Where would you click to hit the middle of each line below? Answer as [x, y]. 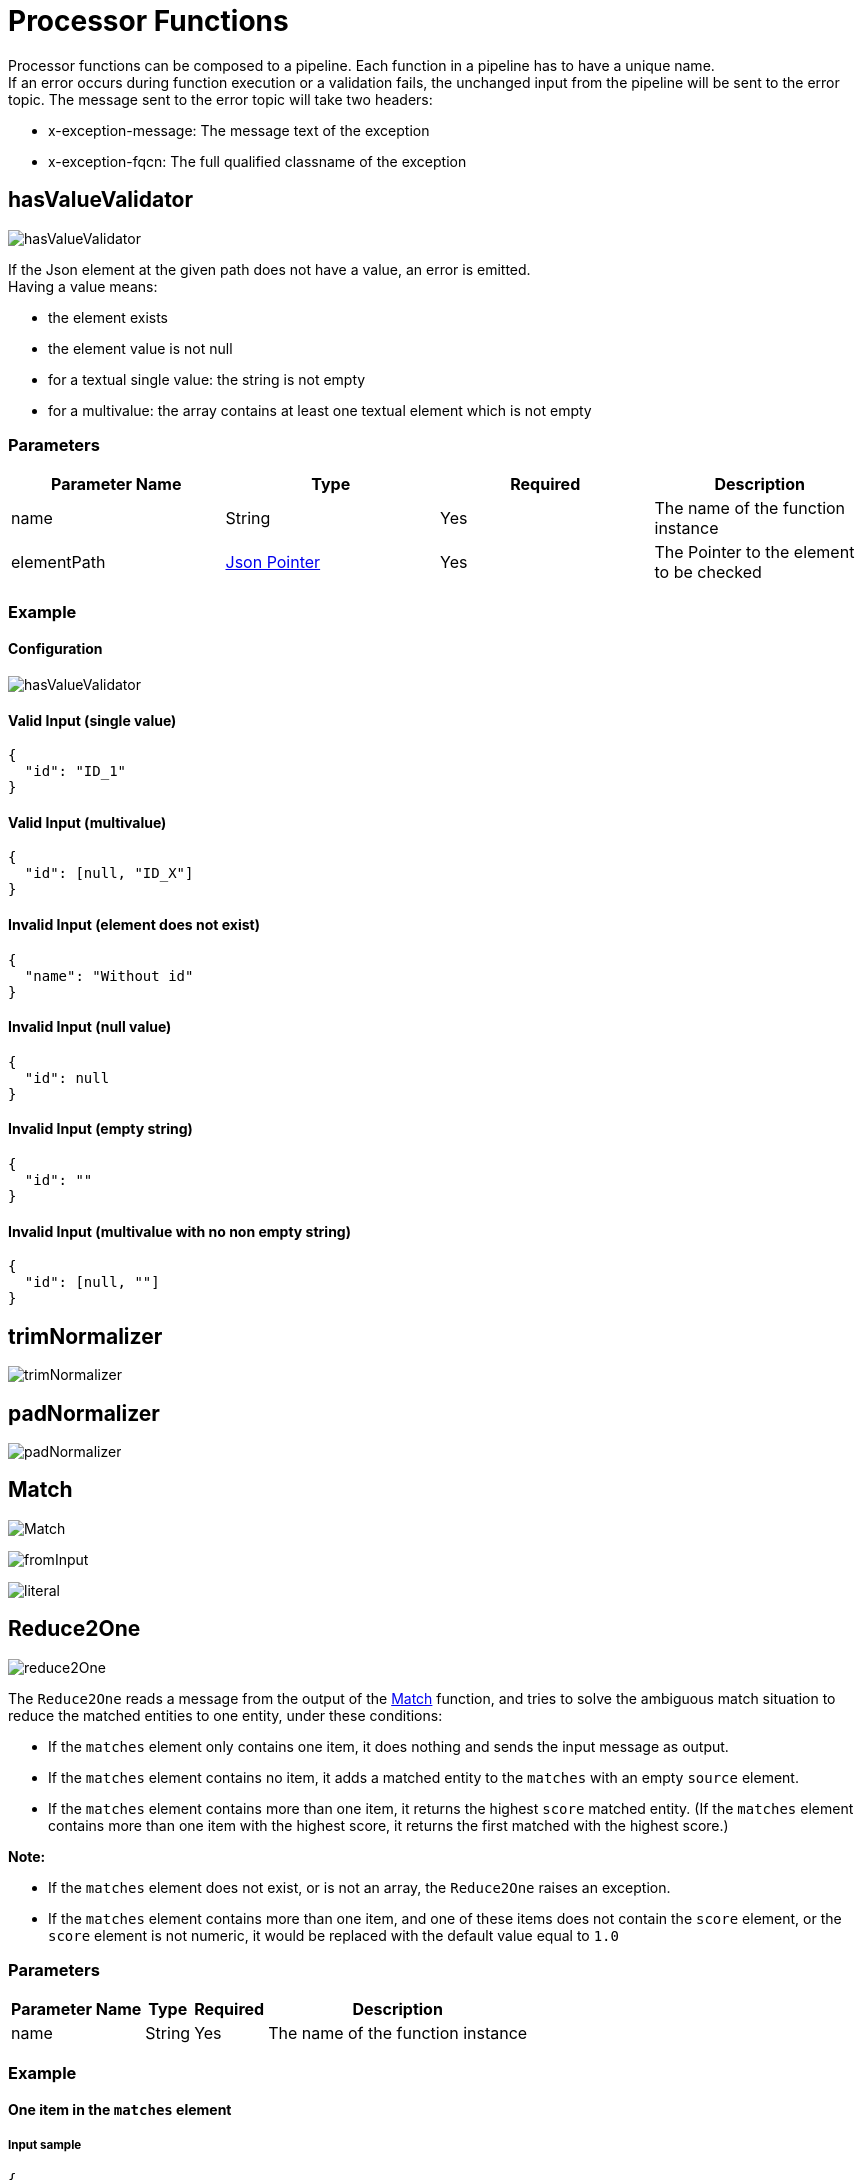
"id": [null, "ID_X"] [109, 873]
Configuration [55, 649]
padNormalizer [84, 1413]
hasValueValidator [101, 200]
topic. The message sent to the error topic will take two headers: [220, 99]
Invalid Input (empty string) [100, 1129]
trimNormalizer [85, 1336]
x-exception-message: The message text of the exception [239, 130]
